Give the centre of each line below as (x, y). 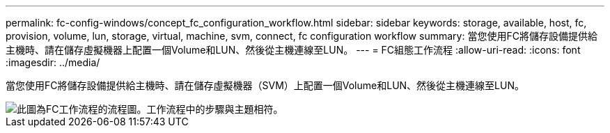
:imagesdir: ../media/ (53, 62)
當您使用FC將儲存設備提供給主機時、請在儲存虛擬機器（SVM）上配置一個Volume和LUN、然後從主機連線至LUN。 (265, 85)
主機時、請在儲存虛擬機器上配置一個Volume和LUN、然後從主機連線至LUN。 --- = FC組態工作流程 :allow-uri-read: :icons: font (293, 50)
